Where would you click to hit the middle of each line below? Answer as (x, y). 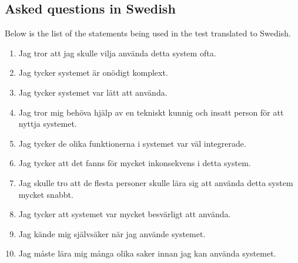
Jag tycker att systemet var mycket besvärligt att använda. (125, 214)
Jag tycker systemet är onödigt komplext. (93, 73)
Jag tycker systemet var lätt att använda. (93, 92)
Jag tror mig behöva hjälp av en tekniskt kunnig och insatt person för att (151, 112)
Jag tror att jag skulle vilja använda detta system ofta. (117, 53)
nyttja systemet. (48, 124)
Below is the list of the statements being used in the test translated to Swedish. (148, 33)
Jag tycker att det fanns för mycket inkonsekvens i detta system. (135, 163)
